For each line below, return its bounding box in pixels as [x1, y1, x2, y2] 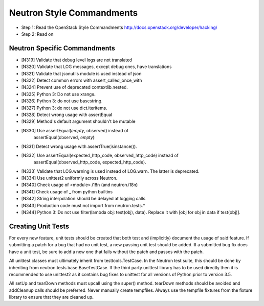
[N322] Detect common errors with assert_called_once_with [21, 77, 142, 83]
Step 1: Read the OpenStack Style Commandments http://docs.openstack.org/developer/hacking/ [21, 24, 218, 30]
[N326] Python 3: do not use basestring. [21, 98, 103, 104]
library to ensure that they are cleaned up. [9, 294, 94, 300]
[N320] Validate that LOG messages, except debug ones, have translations [21, 64, 172, 70]
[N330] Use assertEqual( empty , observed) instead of [21, 127, 129, 133]
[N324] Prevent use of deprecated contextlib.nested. [21, 84, 128, 90]
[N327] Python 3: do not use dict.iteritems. [21, 105, 108, 111]
